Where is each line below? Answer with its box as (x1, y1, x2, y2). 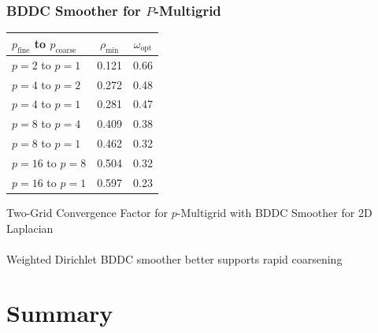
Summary (6, 297, 113, 329)
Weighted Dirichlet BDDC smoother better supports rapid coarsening (6, 250, 343, 267)
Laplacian (6, 219, 54, 236)
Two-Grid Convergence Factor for (6, 204, 169, 220)
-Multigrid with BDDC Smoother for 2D (176, 204, 372, 220)
